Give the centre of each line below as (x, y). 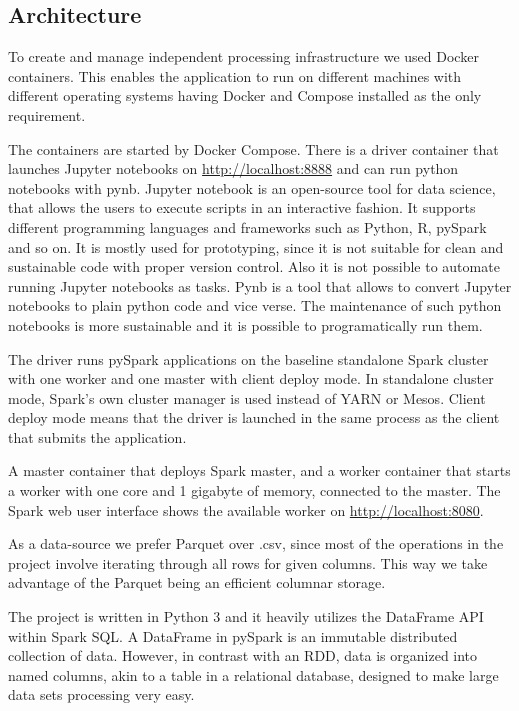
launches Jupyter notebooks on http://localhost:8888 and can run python (233, 168)
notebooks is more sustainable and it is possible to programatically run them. (245, 324)
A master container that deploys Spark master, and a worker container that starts (259, 470)
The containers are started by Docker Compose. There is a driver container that (253, 148)
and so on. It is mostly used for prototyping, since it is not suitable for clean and (256, 246)
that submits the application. (97, 436)
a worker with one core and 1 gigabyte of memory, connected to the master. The (254, 490)
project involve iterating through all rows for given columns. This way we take (248, 562)
